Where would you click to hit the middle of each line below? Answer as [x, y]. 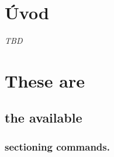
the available [44, 118]
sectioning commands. [57, 146]
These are [45, 80]
